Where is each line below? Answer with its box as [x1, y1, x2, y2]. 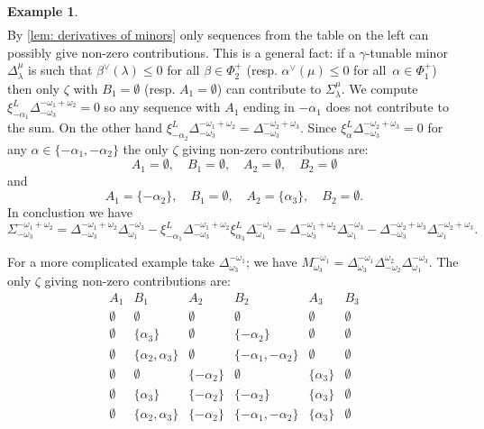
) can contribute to [216, 78, 322, 97]
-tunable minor [365, 42, 448, 61]
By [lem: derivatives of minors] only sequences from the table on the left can [7, 25, 429, 44]
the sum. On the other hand [7, 118, 163, 137]
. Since [300, 118, 337, 137]
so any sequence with [104, 97, 221, 116]
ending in [242, 97, 295, 116]
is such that [28, 60, 93, 79]
